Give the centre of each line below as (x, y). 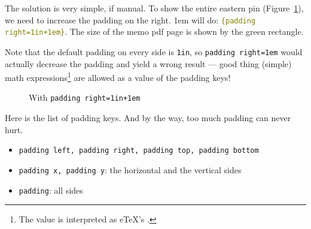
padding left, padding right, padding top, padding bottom (139, 151)
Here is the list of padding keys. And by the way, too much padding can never (148, 118)
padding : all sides (51, 190)
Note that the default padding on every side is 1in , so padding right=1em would (154, 51)
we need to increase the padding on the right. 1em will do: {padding (130, 19)
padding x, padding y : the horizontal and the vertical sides (130, 169)
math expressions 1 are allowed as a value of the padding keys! (118, 76)
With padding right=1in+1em (85, 97)
